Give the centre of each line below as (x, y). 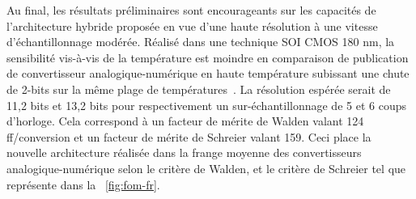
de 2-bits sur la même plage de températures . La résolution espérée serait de (199, 89)
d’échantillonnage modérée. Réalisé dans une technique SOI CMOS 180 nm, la (201, 42)
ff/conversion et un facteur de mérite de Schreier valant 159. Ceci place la (189, 136)
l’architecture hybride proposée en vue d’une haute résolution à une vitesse (192, 25)
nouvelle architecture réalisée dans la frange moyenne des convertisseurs (184, 152)
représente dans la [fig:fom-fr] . (83, 184)
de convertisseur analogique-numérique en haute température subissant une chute (208, 73)
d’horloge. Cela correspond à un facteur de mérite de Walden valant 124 (185, 121)
